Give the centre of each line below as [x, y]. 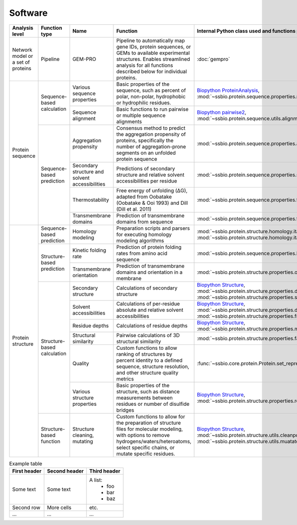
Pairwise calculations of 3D [148, 335]
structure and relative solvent [150, 175]
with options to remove [143, 435]
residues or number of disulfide [153, 404]
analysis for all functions [145, 65]
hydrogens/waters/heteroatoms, [154, 441]
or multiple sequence [141, 115]
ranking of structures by [145, 354]
